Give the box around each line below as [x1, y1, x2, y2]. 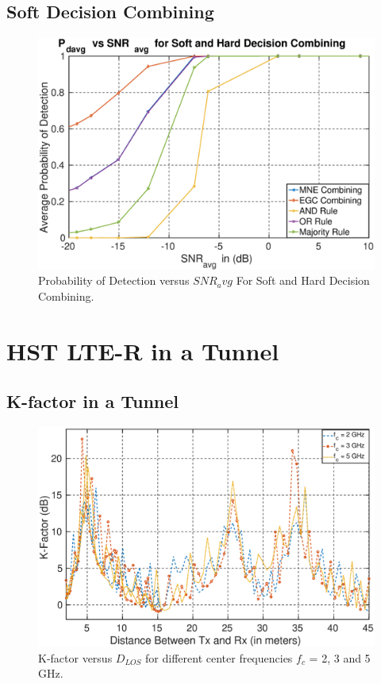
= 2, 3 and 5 [309, 649, 371, 666]
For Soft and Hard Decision [236, 272, 370, 289]
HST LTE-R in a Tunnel [6, 334, 279, 367]
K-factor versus [38, 649, 113, 666]
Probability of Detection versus [38, 272, 190, 289]
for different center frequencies [145, 649, 293, 666]
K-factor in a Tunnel [6, 389, 179, 414]
